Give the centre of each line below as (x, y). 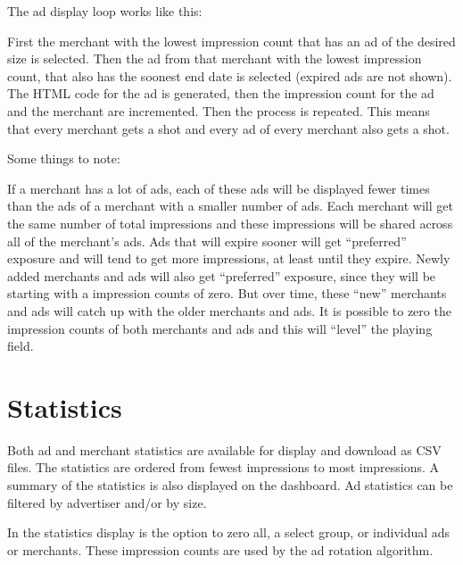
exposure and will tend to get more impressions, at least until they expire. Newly (229, 258)
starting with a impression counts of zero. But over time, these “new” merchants (227, 293)
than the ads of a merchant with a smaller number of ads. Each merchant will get (230, 206)
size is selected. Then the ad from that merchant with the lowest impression (215, 58)
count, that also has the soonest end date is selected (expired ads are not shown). (230, 75)
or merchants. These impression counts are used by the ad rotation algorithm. (220, 549)
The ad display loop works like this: (105, 11)
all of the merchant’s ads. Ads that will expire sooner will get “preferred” (207, 241)
